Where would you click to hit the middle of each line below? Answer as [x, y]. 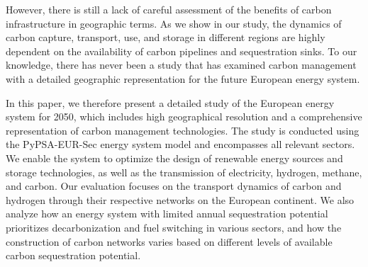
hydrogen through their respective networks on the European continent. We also [180, 199]
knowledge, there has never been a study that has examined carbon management [181, 65]
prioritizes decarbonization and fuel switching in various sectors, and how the [174, 227]
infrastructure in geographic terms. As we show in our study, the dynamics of [174, 23]
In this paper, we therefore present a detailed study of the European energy [170, 102]
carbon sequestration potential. [73, 255]
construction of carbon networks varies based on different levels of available [169, 241]
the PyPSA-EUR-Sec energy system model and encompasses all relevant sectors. [180, 144]
